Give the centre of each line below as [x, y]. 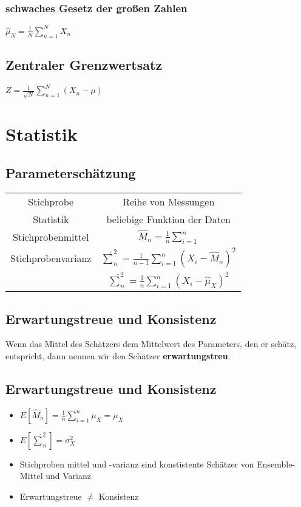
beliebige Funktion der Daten [169, 219]
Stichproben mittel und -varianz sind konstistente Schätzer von [137, 464]
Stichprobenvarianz [51, 258]
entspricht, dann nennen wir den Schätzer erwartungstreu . [118, 356]
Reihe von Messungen [169, 201]
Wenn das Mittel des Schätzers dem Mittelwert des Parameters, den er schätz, [151, 344]
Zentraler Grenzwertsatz [84, 64]
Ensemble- [276, 464]
